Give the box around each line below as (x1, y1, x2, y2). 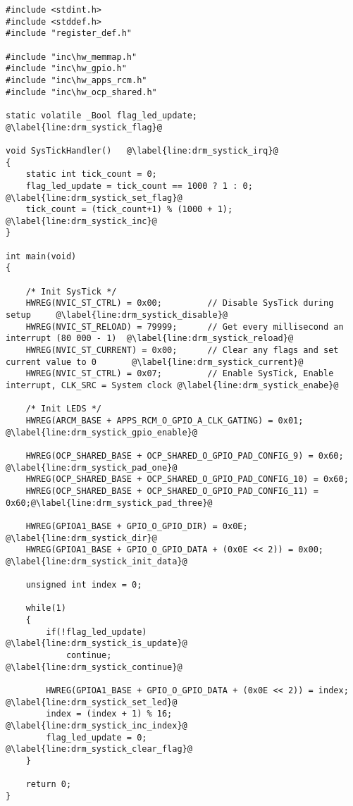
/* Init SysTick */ (25, 286, 117, 297)
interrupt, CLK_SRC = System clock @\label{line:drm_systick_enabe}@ (6, 380, 339, 390)
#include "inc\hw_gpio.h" (6, 63, 127, 74)
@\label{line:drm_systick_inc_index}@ (6, 721, 187, 731)
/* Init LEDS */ (25, 404, 102, 414)
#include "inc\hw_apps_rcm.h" (6, 75, 147, 85)
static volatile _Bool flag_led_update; (6, 110, 198, 120)
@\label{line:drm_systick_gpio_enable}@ (6, 427, 198, 438)
